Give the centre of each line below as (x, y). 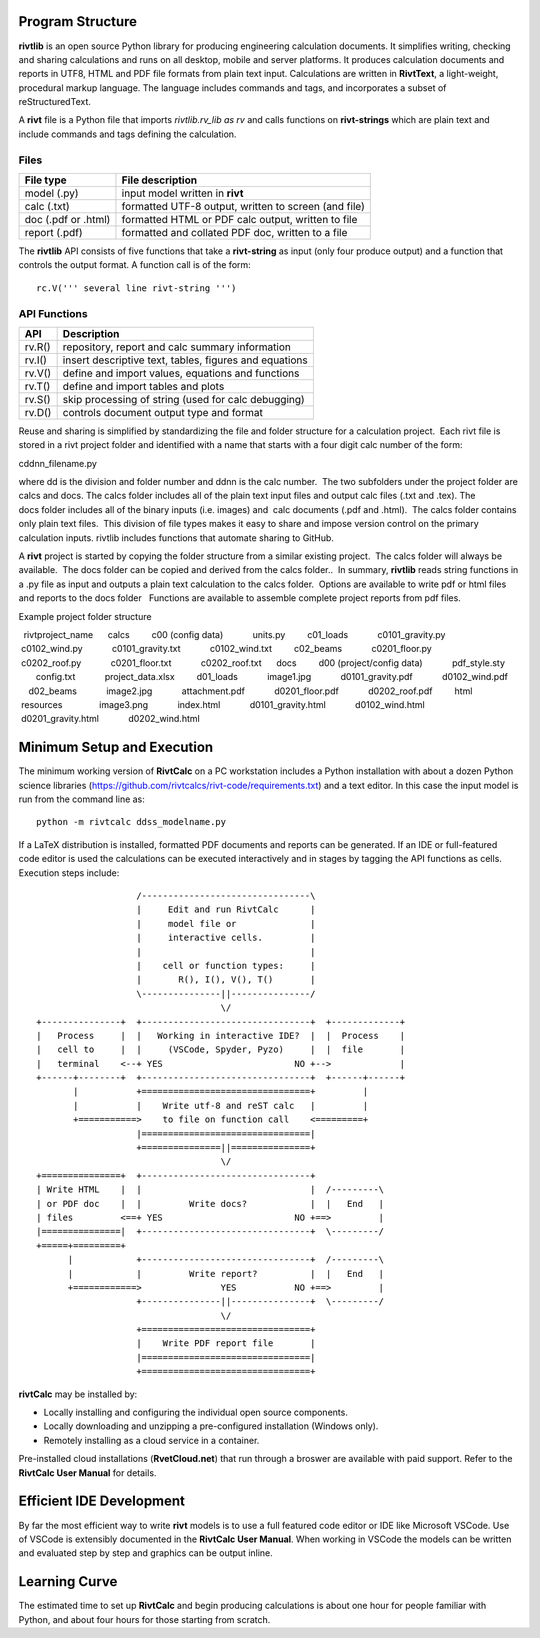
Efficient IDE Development (101, 1501)
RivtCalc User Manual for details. (87, 1472)
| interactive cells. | (226, 938)
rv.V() (38, 373)
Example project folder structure (85, 616)
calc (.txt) (47, 206)
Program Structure (78, 21)
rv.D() (38, 412)
